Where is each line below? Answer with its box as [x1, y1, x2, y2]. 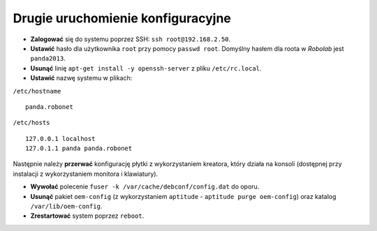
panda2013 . [30, 54, 66, 63]
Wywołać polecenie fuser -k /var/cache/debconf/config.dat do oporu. [30, 182, 260, 191]
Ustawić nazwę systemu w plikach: [30, 74, 133, 82]
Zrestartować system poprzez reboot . [30, 211, 145, 220]
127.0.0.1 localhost [25, 135, 96, 142]
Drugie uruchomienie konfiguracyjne [13, 10, 232, 26]
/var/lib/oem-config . [30, 202, 103, 211]
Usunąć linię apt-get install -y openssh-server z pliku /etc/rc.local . [30, 64, 262, 73]
